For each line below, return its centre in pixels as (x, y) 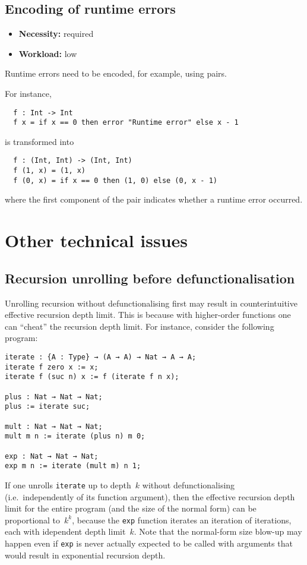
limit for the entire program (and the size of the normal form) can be (131, 508)
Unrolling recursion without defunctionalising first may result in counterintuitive (151, 303)
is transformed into (39, 141)
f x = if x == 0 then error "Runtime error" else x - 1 (126, 123)
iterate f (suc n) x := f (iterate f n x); (92, 377)
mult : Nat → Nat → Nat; (54, 426)
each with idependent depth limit (65, 531)
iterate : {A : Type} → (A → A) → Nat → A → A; (101, 357)
